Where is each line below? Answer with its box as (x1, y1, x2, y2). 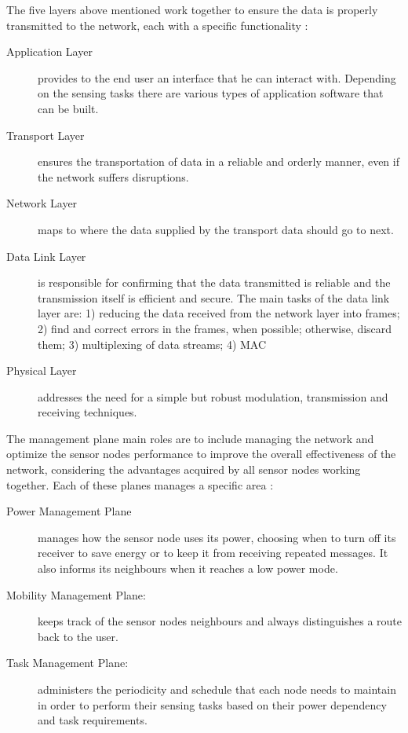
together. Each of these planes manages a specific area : (6, 476, 274, 493)
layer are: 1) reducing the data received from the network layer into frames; (38, 305, 400, 321)
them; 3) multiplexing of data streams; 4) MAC (38, 335, 267, 352)
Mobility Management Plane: (6, 586, 146, 603)
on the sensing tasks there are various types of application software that (38, 85, 384, 101)
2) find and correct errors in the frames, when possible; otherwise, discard (38, 320, 392, 336)
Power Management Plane (6, 503, 132, 519)
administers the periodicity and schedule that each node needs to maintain (38, 681, 396, 697)
